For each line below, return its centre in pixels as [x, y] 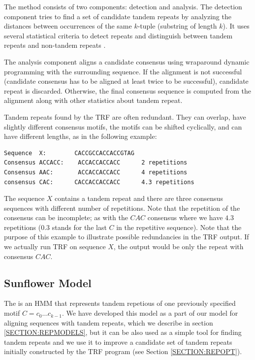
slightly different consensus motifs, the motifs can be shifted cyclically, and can [123, 126]
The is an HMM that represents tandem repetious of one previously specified [120, 303]
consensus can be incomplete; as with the [66, 217]
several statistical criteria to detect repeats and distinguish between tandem [118, 35]
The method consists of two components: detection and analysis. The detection [123, 6]
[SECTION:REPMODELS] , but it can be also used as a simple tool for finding [123, 332]
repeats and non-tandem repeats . [55, 45]
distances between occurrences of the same [68, 26]
